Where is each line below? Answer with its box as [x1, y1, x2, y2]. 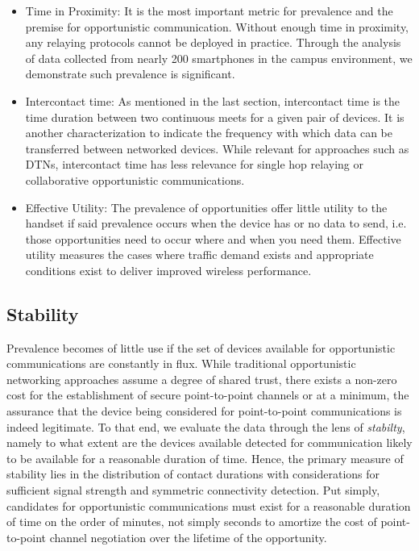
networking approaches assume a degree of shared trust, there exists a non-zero [6, 370, 397, 387]
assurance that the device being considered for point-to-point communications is [6, 403, 402, 420]
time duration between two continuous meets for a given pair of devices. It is [25, 108, 404, 125]
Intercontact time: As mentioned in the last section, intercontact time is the [25, 92, 400, 109]
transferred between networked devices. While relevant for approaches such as [25, 140, 409, 157]
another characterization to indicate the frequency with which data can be [25, 124, 392, 141]
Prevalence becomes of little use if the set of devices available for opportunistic [6, 339, 396, 356]
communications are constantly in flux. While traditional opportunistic [6, 355, 356, 372]
